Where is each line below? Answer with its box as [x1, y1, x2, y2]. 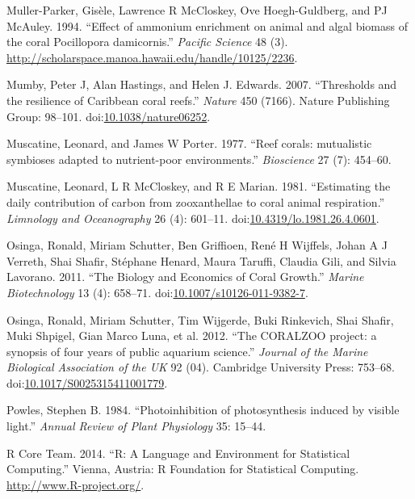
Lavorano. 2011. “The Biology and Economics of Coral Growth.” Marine [6, 268, 364, 285]
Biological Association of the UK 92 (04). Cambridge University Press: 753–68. [6, 359, 395, 375]
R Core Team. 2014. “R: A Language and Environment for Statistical [6, 444, 350, 461]
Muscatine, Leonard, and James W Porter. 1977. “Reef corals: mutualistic [6, 135, 372, 152]
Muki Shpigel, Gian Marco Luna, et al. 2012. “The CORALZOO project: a [6, 327, 377, 344]
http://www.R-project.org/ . [6, 476, 145, 493]
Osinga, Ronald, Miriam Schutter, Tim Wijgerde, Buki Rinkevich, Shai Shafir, [6, 311, 394, 328]
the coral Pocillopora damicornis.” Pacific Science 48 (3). [6, 33, 288, 50]
